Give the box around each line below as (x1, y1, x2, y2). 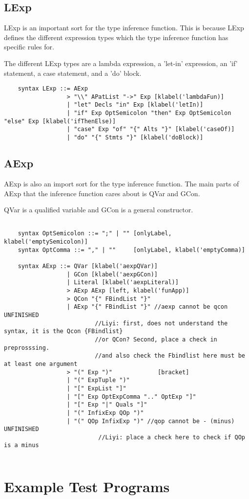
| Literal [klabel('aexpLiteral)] (66, 279, 179, 286)
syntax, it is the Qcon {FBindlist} (4, 328, 123, 335)
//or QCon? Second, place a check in (95, 336, 217, 343)
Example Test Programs (4, 476, 170, 496)
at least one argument (4, 360, 78, 367)
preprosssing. (4, 344, 50, 351)
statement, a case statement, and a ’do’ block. (4, 68, 142, 78)
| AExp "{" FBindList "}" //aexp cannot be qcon (66, 303, 228, 311)
